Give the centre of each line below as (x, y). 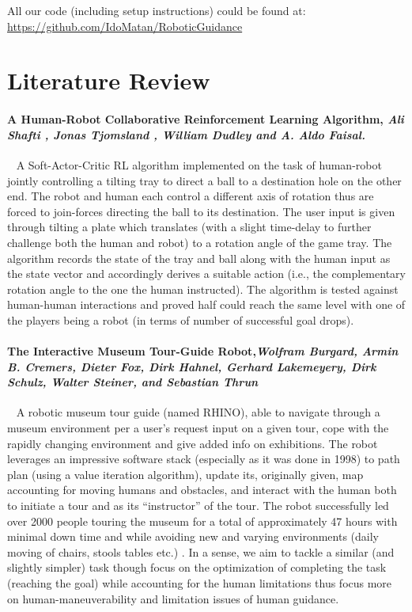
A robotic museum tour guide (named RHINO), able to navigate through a (198, 412)
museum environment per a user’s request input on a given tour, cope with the (198, 428)
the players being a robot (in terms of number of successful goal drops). (181, 319)
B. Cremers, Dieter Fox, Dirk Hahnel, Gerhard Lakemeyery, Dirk (192, 366)
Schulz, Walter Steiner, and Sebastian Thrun (133, 382)
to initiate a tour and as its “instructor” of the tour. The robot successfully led (198, 506)
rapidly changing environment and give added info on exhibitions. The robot (193, 443)
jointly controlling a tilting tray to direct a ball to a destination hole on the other (204, 180)
